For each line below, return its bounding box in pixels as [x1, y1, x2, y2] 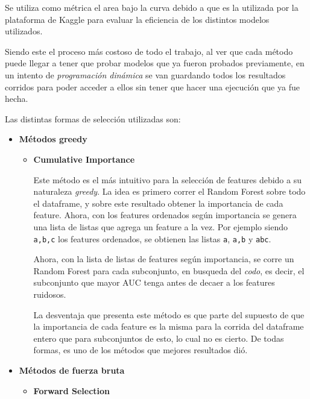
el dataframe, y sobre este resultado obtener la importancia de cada [33, 196, 283, 209]
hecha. [5, 92, 28, 105]
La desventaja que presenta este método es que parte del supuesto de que [33, 308, 305, 321]
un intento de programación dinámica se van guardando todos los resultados [5, 68, 286, 81]
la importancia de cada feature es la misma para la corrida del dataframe [33, 320, 304, 333]
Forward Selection [33, 384, 110, 397]
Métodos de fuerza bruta [19, 363, 125, 376]
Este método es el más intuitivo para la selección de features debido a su [33, 173, 302, 186]
